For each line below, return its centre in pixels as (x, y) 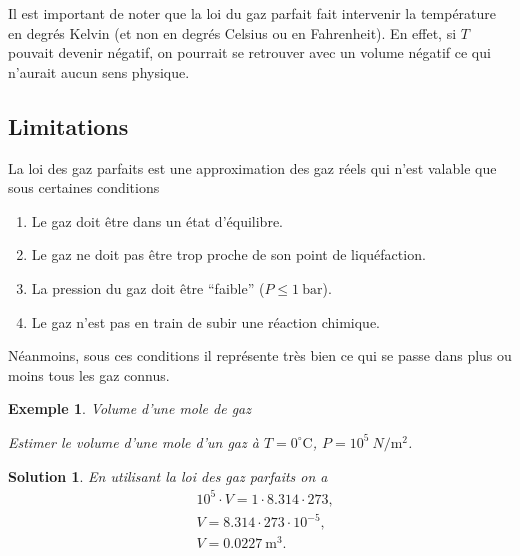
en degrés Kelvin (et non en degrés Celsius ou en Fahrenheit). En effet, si (232, 32)
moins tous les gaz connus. (89, 374)
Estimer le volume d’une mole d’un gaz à (133, 441)
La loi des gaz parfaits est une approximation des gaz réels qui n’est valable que (252, 167)
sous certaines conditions (84, 187)
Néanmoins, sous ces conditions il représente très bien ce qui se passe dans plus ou (260, 355)
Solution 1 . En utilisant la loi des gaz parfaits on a (168, 475)
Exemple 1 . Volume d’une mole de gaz (129, 408)
